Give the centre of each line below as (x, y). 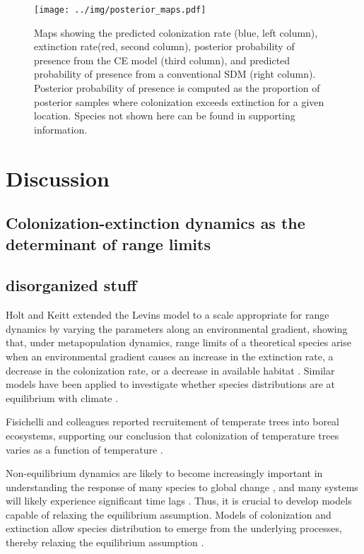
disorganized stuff (71, 285)
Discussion (58, 178)
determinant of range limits (108, 243)
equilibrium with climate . (62, 397)
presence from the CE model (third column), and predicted (162, 60)
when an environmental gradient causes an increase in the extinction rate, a (170, 356)
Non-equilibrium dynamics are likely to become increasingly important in (164, 473)
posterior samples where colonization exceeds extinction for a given (179, 101)
